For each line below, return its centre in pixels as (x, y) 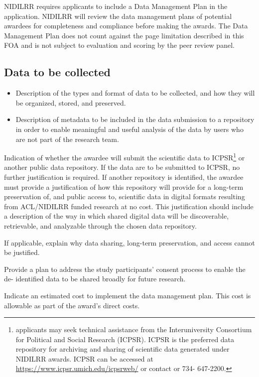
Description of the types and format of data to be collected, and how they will (135, 93)
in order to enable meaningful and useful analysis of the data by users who (129, 129)
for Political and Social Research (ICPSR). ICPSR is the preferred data (125, 339)
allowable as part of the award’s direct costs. (72, 305)
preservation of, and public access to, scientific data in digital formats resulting (125, 196)
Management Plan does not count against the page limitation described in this (124, 35)
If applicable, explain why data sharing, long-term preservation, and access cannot (129, 242)
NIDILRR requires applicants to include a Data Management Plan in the (116, 6)
